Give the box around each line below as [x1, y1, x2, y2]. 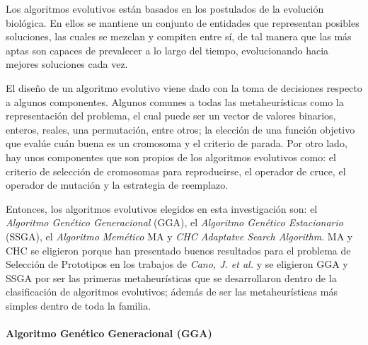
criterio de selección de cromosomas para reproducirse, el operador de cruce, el [6, 163, 346, 178]
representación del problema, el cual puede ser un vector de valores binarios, [6, 108, 336, 123]
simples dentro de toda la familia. [6, 298, 151, 312]
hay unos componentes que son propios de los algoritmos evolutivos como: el [6, 149, 336, 164]
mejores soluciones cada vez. [6, 57, 128, 71]
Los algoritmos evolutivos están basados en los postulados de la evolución [6, 1, 324, 16]
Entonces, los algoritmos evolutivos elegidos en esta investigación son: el [6, 201, 318, 216]
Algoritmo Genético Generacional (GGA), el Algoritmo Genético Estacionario [6, 215, 343, 230]
